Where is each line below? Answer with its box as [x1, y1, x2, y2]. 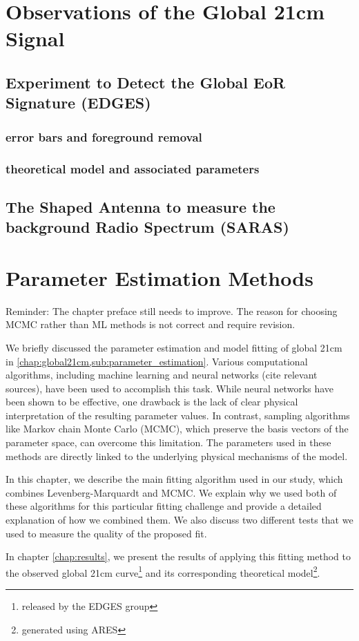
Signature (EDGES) [6, 92, 151, 113]
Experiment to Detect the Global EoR [6, 71, 286, 93]
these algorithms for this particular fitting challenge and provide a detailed [6, 499, 322, 513]
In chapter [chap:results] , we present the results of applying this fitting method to [6, 549, 351, 564]
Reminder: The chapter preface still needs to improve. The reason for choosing [6, 303, 338, 318]
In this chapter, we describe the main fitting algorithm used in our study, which [6, 472, 343, 486]
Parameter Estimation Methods [6, 263, 313, 291]
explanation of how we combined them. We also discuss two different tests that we [6, 513, 353, 527]
